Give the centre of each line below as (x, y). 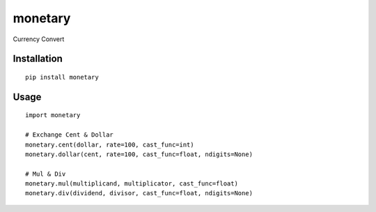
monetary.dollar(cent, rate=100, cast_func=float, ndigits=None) (139, 154)
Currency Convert (39, 39)
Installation (38, 59)
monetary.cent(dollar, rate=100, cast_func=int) (110, 144)
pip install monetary (62, 77)
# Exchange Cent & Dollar (70, 135)
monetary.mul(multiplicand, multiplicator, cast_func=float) (132, 184)
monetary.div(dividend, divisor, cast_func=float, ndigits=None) (139, 193)
